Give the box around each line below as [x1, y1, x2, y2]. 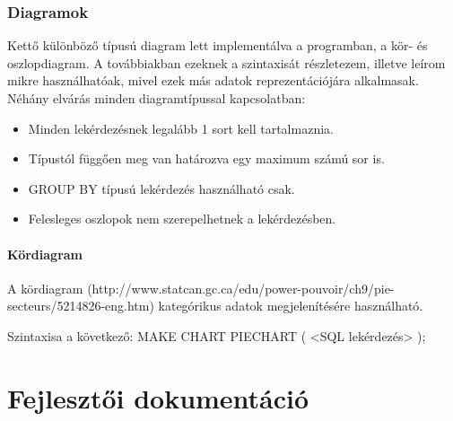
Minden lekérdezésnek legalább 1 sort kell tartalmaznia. [28, 118, 334, 137]
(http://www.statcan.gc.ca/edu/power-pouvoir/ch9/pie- [87, 278, 395, 297]
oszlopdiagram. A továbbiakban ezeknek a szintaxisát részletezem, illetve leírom [7, 53, 446, 72]
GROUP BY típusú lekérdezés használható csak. [28, 179, 295, 197]
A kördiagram [7, 278, 83, 297]
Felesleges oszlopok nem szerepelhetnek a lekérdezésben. [28, 209, 336, 228]
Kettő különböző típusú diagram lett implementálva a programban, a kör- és [7, 36, 428, 55]
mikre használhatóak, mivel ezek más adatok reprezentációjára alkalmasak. [7, 71, 419, 90]
